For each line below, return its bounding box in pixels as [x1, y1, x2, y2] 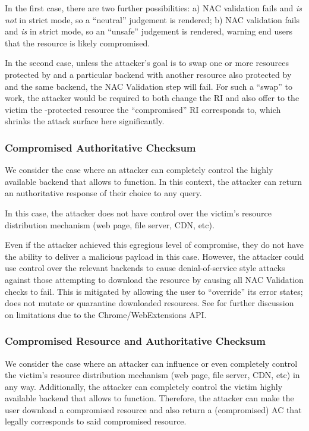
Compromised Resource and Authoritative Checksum [5, 334, 266, 348]
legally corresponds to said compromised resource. [5, 415, 187, 427]
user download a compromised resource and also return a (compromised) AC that [5, 403, 302, 416]
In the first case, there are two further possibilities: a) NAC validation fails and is [5, 2, 302, 14]
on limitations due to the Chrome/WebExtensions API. [5, 308, 207, 320]
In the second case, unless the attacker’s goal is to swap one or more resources [5, 56, 289, 69]
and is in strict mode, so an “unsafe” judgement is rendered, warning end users [5, 25, 292, 37]
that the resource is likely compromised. [5, 36, 150, 49]
